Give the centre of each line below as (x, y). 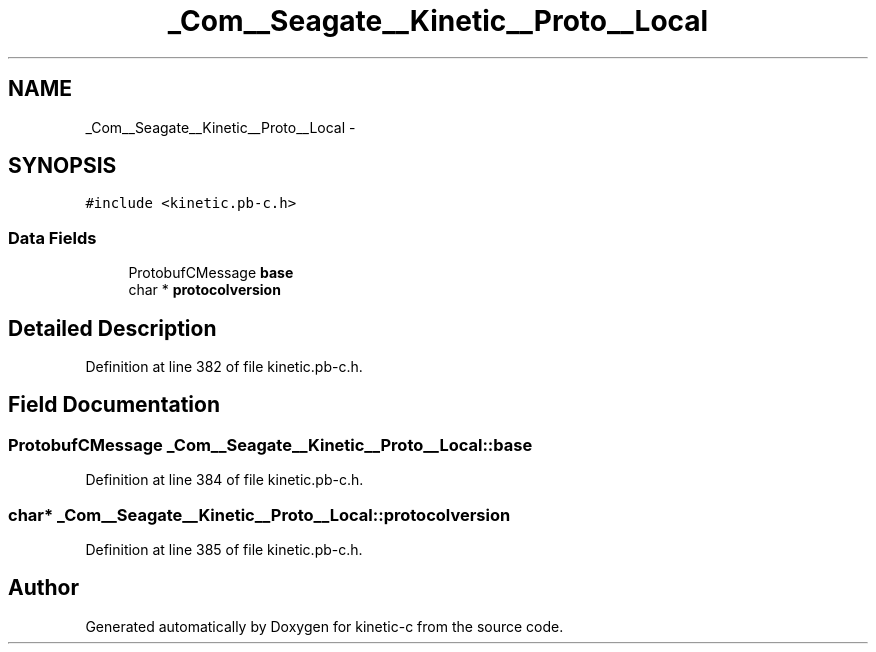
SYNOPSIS (62, 166)
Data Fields (52, 237)
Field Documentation (114, 405)
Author (43, 588)
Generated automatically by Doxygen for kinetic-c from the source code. (324, 626)
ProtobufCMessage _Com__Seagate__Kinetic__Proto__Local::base (270, 444)
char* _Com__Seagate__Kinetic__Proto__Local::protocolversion (259, 514)
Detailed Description (112, 328)
